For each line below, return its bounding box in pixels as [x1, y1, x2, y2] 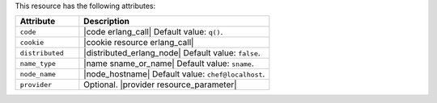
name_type [19, 59, 57, 68]
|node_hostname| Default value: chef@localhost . [83, 68, 265, 80]
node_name [19, 69, 57, 78]
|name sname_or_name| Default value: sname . [83, 58, 254, 69]
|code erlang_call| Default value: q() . [83, 27, 223, 38]
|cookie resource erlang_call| [83, 37, 194, 48]
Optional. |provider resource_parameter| [83, 79, 238, 90]
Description [83, 16, 129, 27]
